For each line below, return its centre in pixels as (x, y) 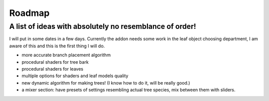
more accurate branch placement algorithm (66, 55)
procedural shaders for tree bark (55, 62)
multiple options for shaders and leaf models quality (75, 76)
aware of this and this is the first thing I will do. (57, 46)
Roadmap (29, 13)
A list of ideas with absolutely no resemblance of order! (103, 26)
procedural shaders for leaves (53, 69)
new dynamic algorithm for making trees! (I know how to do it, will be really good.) (106, 83)
